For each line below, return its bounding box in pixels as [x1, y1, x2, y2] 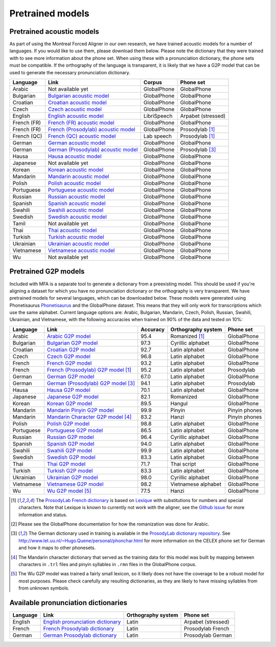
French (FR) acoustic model [48, 119, 114, 127]
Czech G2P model [47, 352, 90, 360]
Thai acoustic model [48, 227, 97, 234]
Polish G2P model [47, 420, 90, 427]
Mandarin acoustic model [48, 173, 109, 180]
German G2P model [47, 373, 95, 380]
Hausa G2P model [47, 386, 90, 393]
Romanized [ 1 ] [170, 332, 205, 340]
